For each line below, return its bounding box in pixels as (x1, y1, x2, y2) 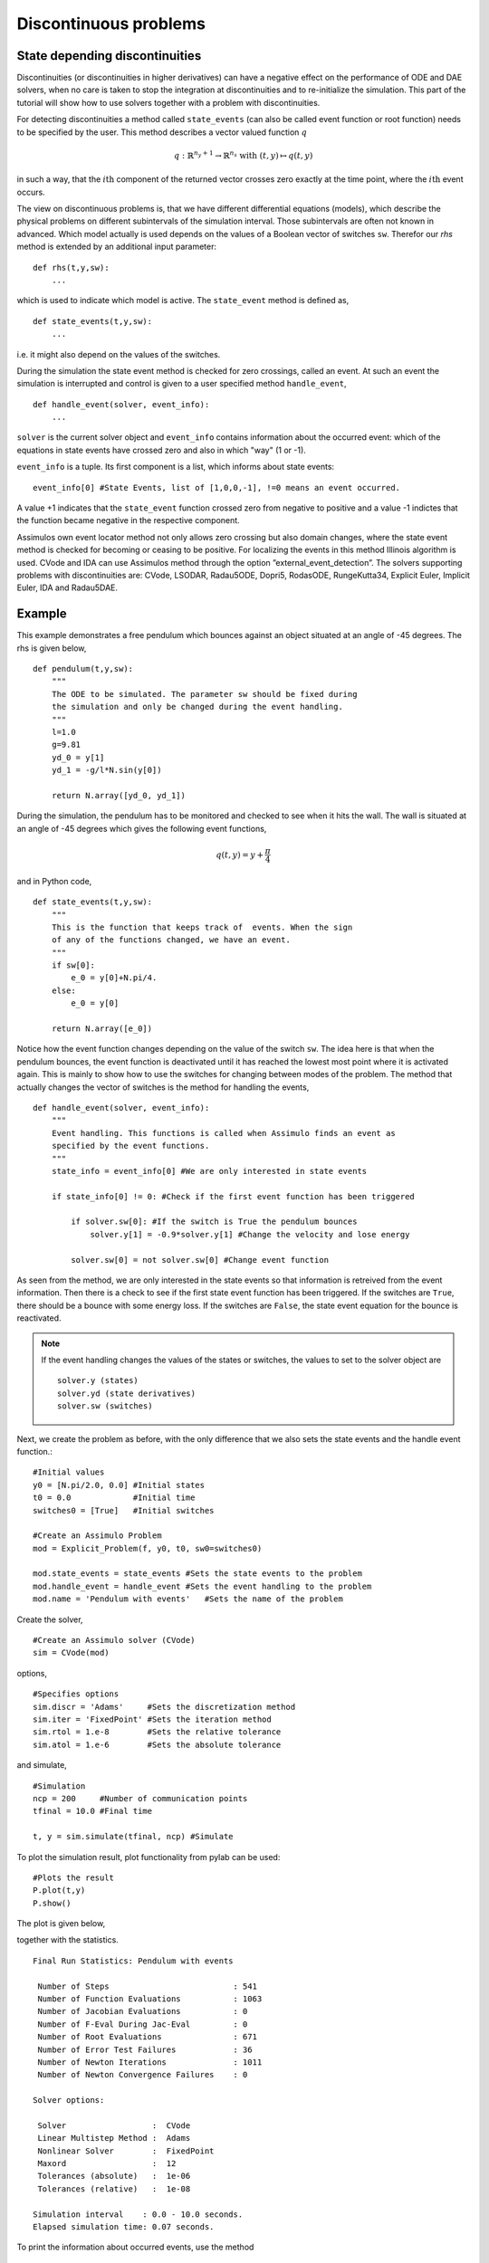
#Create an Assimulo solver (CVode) (33, 1635, 196, 1646)
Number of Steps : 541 (37, 1981, 258, 1991)
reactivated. (16, 1313, 62, 1323)
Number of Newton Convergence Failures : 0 (37, 2069, 248, 2080)
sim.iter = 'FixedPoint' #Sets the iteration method (33, 1714, 272, 1724)
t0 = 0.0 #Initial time (33, 1493, 196, 1503)
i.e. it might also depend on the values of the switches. (16, 349, 221, 359)
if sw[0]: (51, 960, 95, 970)
